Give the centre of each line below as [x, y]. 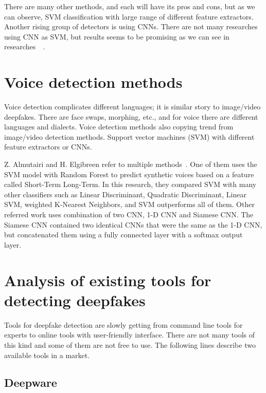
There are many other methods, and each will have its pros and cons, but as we [130, 6]
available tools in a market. [47, 355]
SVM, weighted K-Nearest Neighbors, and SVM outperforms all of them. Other [129, 204]
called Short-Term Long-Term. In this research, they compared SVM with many [130, 184]
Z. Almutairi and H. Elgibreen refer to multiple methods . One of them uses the [131, 164]
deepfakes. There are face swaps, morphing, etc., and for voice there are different [131, 116]
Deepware [31, 382]
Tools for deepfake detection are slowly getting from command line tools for [123, 324]
